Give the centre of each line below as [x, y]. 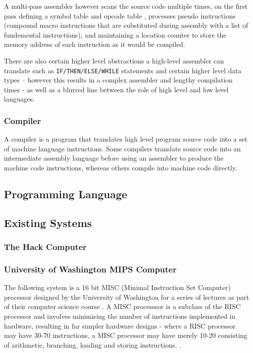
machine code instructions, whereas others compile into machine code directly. [121, 167]
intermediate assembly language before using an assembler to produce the [114, 158]
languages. [19, 99]
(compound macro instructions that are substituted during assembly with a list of [126, 25]
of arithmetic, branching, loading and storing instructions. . [93, 344]
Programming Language [66, 194]
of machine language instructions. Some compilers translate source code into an [122, 148]
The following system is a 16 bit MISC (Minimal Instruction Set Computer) [117, 287]
